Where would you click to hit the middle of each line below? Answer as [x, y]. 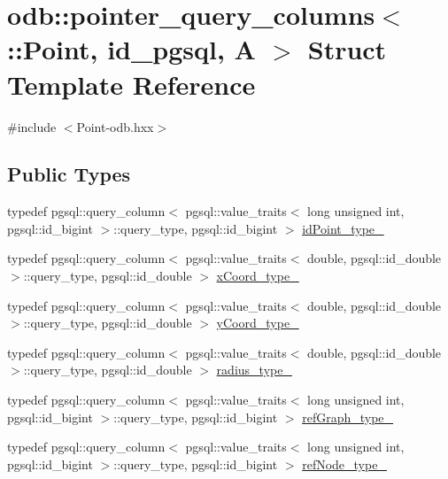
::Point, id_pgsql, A [131, 49]
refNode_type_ [344, 464]
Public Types [69, 174]
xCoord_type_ [258, 276]
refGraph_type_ [348, 417]
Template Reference [131, 84]
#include [32, 126]
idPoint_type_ [343, 228]
